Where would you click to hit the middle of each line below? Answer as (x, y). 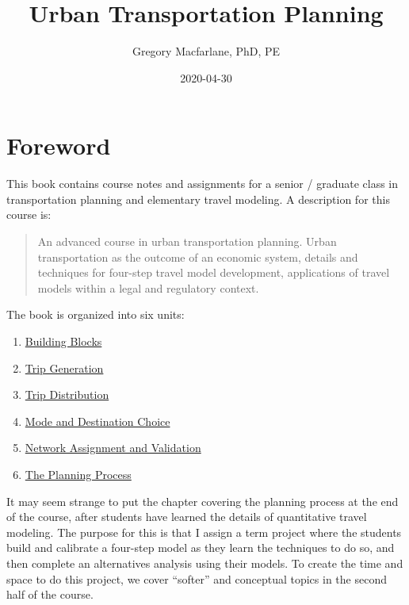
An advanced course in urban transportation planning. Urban (187, 241)
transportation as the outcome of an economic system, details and (198, 257)
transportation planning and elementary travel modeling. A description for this (198, 199)
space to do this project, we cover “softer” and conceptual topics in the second (197, 578)
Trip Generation (64, 368)
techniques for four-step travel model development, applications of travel (214, 272)
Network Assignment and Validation (113, 448)
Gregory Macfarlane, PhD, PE (206, 51)
